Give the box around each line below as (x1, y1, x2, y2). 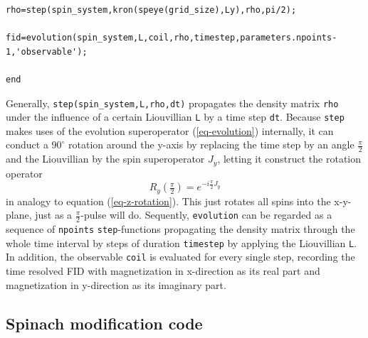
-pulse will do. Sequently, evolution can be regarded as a (80, 207, 332, 222)
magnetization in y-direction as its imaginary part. (6, 277, 226, 292)
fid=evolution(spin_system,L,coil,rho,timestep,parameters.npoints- (6, 33, 337, 43)
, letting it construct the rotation (217, 151, 362, 166)
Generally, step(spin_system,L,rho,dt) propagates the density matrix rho (6, 95, 339, 110)
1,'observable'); (6, 46, 88, 57)
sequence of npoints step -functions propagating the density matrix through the (6, 222, 355, 236)
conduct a (6, 137, 48, 152)
